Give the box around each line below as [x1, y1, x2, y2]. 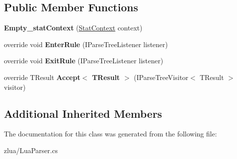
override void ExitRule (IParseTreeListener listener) [4, 55, 164, 66]
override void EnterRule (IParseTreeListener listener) [4, 39, 168, 49]
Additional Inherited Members [4, 106, 162, 121]
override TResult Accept [4, 72, 80, 82]
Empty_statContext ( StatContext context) [4, 23, 142, 33]
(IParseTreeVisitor [134, 72, 189, 82]
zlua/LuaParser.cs [4, 145, 58, 155]
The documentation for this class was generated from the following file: [4, 129, 217, 139]
